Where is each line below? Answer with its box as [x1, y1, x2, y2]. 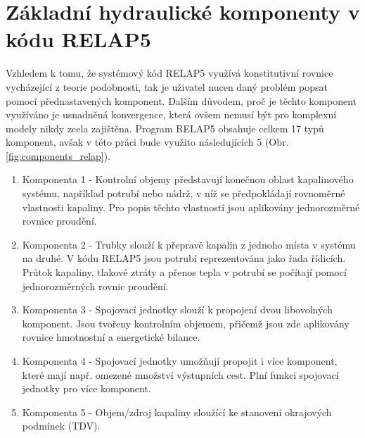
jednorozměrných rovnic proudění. [22, 278, 169, 293]
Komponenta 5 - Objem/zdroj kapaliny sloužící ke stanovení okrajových [22, 404, 332, 419]
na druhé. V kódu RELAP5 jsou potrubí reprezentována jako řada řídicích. [22, 251, 346, 265]
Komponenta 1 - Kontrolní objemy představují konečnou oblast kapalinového [22, 172, 354, 187]
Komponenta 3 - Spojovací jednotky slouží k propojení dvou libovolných [22, 302, 333, 317]
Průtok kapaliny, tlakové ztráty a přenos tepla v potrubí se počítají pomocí [22, 265, 347, 280]
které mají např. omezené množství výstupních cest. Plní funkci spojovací [22, 367, 339, 382]
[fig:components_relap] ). [6, 148, 111, 163]
